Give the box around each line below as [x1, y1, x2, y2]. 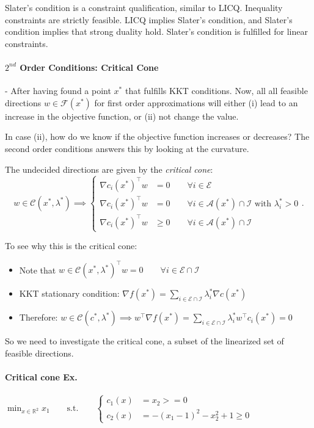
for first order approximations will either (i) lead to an [94, 96, 298, 109]
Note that [19, 263, 56, 276]
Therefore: [19, 311, 58, 324]
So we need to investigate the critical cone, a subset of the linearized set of [5, 335, 284, 347]
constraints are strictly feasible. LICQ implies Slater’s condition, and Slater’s [5, 13, 293, 26]
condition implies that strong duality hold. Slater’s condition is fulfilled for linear [5, 25, 309, 38]
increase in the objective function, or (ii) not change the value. [5, 109, 239, 122]
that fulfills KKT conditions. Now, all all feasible [125, 84, 308, 97]
